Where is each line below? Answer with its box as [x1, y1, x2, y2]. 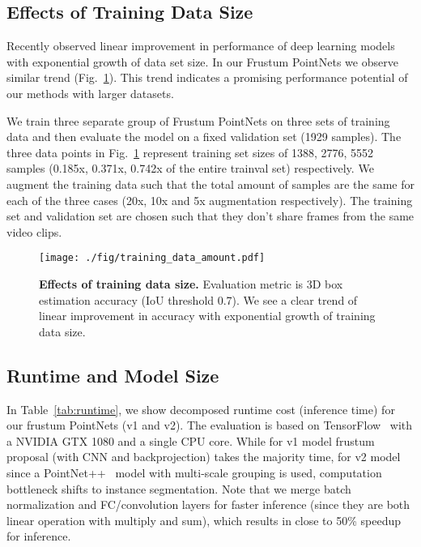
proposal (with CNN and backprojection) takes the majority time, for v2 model [6, 448, 401, 465]
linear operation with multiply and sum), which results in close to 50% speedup [6, 511, 402, 528]
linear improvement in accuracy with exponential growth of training [39, 307, 376, 324]
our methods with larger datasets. [6, 84, 174, 101]
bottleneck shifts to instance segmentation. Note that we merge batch [6, 480, 351, 497]
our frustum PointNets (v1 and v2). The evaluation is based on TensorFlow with [6, 417, 413, 434]
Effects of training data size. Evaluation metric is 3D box [39, 275, 343, 292]
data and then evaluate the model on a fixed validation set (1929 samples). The [6, 128, 402, 145]
